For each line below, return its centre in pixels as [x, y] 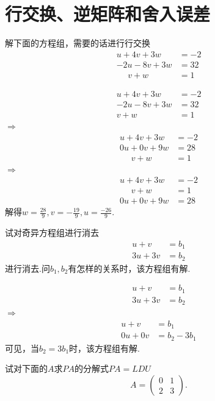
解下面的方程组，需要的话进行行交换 [78, 43]
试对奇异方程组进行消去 [52, 232]
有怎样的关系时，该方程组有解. [129, 268]
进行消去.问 [27, 268]
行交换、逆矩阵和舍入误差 [108, 14]
